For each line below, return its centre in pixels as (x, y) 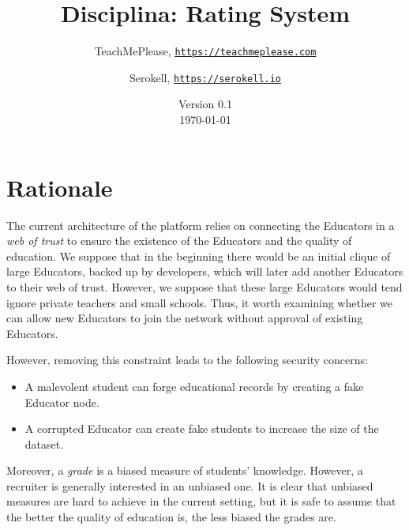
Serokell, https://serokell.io (205, 77)
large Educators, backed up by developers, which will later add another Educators (205, 271)
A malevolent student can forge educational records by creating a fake (194, 386)
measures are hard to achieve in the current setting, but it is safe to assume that (201, 501)
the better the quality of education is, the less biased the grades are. (171, 517)
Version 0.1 (205, 104)
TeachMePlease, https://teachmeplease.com (205, 51)
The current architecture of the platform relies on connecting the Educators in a (201, 225)
